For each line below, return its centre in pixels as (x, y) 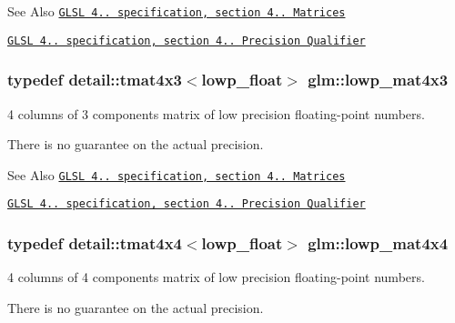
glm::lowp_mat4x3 (378, 80)
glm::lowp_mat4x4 (378, 242)
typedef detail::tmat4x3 (95, 80)
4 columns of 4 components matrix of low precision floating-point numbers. (216, 277)
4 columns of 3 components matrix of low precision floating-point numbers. (216, 113)
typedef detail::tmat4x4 (95, 242)
